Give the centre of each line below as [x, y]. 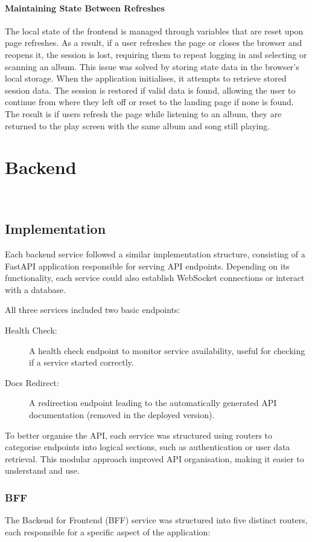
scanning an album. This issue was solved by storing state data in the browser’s [152, 66]
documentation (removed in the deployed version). [122, 415]
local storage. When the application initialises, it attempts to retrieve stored [146, 78]
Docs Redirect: [32, 382]
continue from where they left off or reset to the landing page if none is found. [149, 102]
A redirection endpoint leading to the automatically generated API [153, 403]
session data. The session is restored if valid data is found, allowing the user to [150, 90]
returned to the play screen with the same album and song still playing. [138, 125]
